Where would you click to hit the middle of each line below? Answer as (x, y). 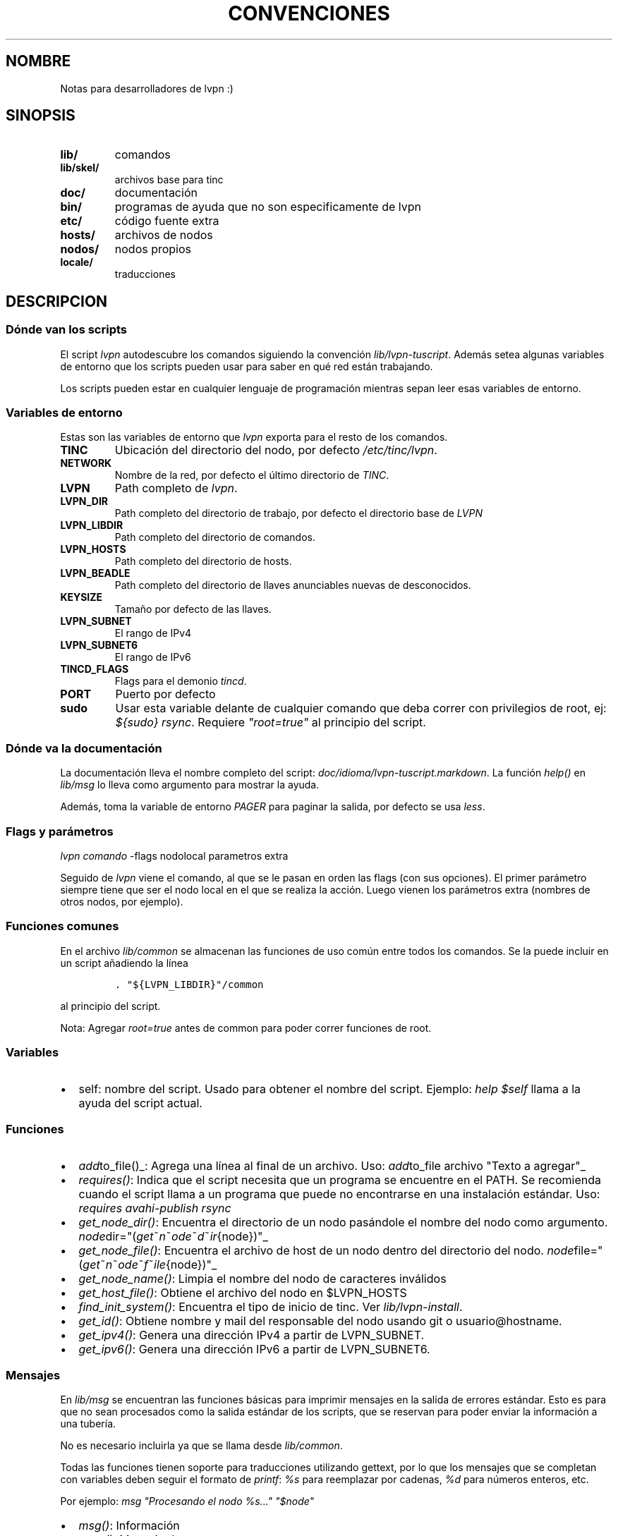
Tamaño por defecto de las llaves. (193, 609)
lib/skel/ (80, 168)
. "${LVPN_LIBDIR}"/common (189, 984)
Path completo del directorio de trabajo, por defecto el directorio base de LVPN (298, 513)
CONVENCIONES (309, 13)
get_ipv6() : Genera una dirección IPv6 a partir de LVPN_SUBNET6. (254, 1349)
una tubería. (88, 1423)
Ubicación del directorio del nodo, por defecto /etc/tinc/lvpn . (276, 450)
